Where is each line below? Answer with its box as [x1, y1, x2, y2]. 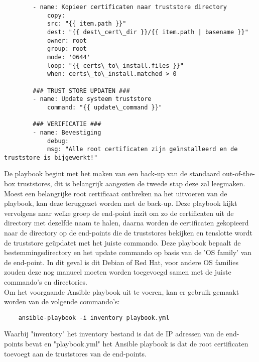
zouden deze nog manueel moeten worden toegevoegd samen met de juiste [4, 267, 231, 277]
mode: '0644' [47, 53, 90, 61]
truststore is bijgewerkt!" [4, 154, 98, 161]
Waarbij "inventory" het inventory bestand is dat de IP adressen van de [4, 328, 224, 339]
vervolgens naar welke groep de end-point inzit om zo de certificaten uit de [4, 207, 234, 218]
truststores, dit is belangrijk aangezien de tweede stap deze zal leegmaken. [17, 178, 245, 189]
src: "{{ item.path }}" [47, 20, 126, 28]
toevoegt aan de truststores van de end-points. [4, 348, 147, 358]
